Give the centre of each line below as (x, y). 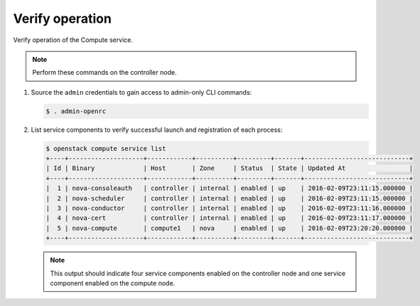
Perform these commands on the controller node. (104, 73)
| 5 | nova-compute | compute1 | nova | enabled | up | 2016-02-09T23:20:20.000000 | (230, 228)
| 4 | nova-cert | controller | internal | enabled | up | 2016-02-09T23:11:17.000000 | (230, 218)
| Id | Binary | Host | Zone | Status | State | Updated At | (230, 168)
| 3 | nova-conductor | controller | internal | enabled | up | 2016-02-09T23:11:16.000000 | (230, 209)
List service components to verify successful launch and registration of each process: (157, 130)
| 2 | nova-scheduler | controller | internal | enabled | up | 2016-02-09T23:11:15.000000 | (230, 198)
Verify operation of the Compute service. (73, 40)
